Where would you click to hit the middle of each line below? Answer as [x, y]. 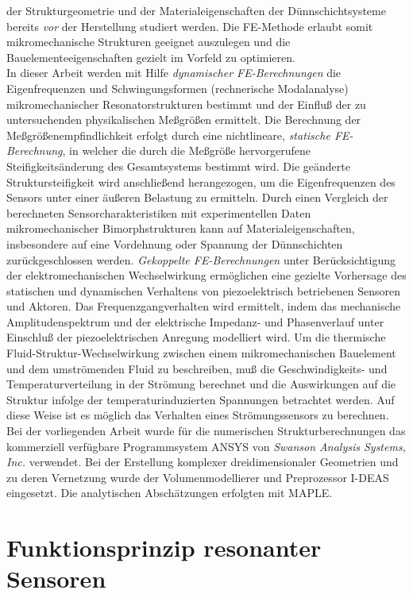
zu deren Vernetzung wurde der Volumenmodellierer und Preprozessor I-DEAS [198, 477]
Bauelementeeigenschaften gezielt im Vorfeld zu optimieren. [151, 57]
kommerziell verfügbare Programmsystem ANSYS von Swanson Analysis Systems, [206, 446]
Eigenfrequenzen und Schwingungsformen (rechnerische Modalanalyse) [178, 88]
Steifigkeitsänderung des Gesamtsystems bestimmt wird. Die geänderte [178, 166]
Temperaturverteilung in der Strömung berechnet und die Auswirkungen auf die [201, 384]
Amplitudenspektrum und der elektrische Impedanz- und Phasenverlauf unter [195, 321]
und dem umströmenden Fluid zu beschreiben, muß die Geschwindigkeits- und [197, 368]
